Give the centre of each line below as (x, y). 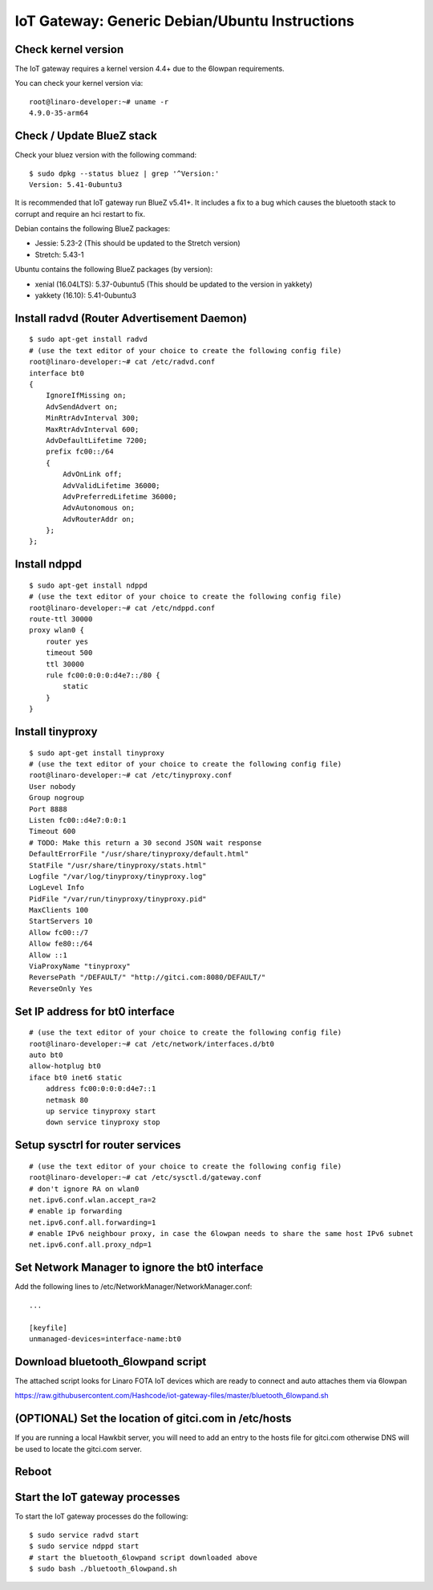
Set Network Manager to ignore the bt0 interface (139, 1268)
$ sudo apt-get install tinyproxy (97, 753)
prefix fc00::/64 (79, 452)
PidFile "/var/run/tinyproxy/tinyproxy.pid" (118, 899)
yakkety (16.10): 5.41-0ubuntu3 (85, 295)
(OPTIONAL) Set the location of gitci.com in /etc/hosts (153, 1419)
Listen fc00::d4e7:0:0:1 (78, 820)
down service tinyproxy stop (103, 1122)
